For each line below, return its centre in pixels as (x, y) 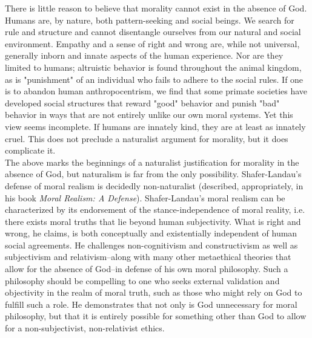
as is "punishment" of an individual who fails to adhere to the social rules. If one (154, 79)
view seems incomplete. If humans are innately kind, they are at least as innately (155, 126)
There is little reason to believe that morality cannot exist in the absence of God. (156, 8)
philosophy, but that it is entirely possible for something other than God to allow (156, 316)
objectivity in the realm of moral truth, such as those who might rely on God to (154, 292)
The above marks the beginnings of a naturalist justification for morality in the (152, 162)
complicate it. (30, 150)
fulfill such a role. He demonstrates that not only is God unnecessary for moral (151, 304)
